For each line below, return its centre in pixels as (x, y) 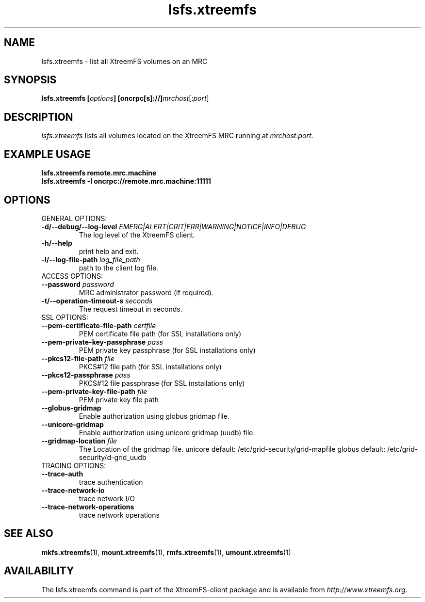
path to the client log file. (119, 268)
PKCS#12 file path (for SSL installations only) (150, 366)
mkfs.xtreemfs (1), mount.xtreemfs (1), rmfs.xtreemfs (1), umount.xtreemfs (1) (166, 552)
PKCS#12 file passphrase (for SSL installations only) (162, 383)
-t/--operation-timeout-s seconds (97, 301)
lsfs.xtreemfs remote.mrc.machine (99, 173)
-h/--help (57, 243)
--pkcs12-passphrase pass (86, 375)
